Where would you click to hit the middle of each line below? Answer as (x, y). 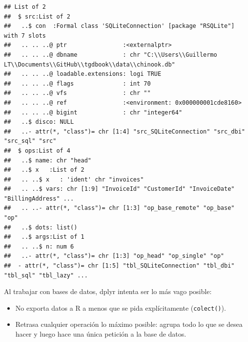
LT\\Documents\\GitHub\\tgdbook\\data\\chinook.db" (90, 64)
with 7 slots (25, 35)
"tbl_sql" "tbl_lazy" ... (46, 275)
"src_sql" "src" (30, 141)
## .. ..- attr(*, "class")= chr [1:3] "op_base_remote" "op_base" (119, 208)
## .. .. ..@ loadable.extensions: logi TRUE (83, 74)
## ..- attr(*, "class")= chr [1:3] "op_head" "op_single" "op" (114, 256)
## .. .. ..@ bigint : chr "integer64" (93, 112)
